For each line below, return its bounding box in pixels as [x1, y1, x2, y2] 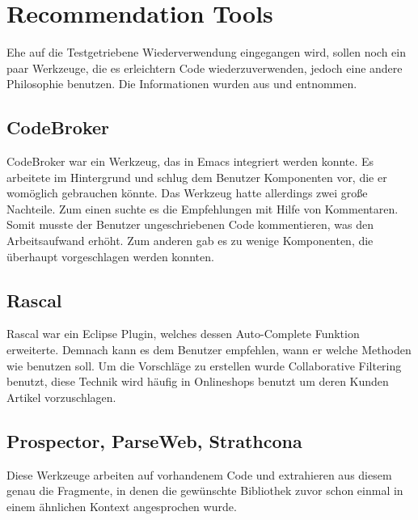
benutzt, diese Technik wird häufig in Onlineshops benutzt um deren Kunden [6, 373, 389, 390]
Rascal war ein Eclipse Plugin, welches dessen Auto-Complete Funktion [6, 325, 360, 342]
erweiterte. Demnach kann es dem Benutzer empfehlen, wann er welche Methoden [6, 341, 412, 358]
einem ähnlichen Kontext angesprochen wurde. [6, 497, 237, 514]
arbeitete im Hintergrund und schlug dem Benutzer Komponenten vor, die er [6, 168, 387, 185]
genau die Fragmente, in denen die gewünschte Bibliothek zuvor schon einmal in [6, 482, 403, 499]
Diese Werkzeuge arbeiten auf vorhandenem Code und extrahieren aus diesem [6, 466, 392, 483]
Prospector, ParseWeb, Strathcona [6, 428, 302, 453]
